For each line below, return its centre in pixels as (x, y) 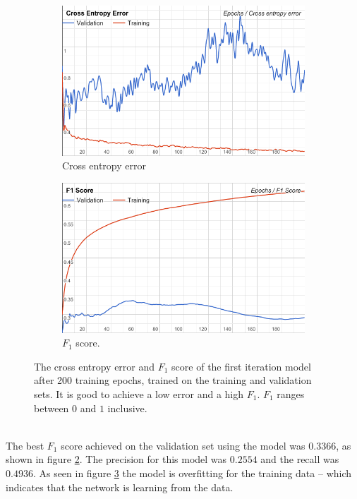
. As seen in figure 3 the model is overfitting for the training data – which (192, 473)
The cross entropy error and (95, 366)
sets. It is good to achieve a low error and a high (139, 393)
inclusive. (127, 408)
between (52, 408)
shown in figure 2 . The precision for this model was (116, 459)
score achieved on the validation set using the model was (183, 445)
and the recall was (300, 459)
